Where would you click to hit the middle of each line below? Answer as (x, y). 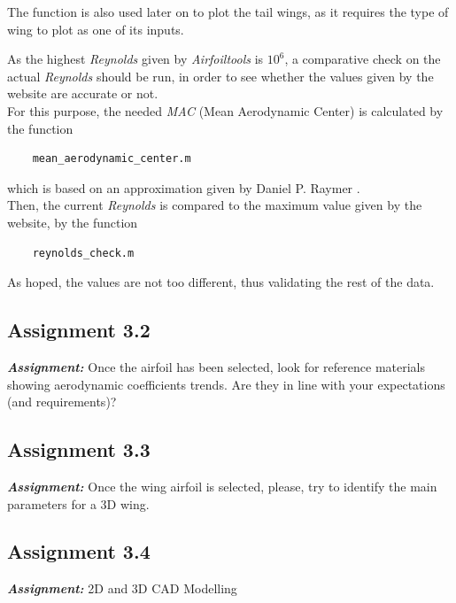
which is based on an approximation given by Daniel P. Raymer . (184, 187)
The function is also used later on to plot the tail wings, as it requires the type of (228, 12)
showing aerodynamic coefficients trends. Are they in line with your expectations (226, 384)
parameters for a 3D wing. (78, 503)
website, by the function (73, 222)
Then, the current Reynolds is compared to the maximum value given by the (215, 205)
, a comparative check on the (363, 59)
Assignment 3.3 (79, 449)
